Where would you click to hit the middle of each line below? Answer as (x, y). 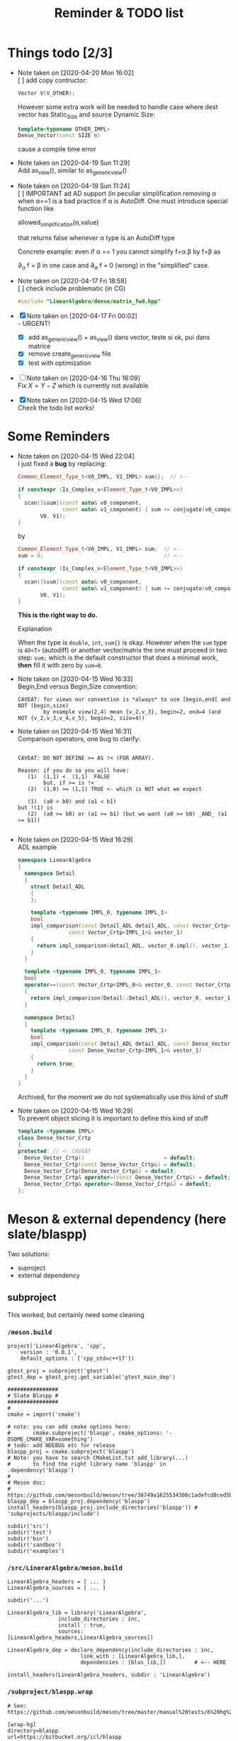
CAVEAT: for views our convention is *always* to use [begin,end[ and (124, 700)
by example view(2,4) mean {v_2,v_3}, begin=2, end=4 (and (132, 712)
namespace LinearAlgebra (54, 861)
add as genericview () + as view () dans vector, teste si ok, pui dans (119, 338)
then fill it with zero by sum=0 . (60, 665)
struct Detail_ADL (58, 886)
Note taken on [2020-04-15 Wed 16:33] (75, 679)
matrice (39, 346)
